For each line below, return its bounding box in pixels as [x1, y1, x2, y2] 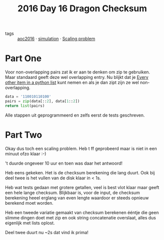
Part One [5, 53, 42, 64]
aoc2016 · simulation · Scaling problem [17, 36, 95, 42]
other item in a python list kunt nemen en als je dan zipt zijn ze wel [5, 79, 139, 86]
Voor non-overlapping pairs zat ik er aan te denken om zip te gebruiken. [5, 69, 150, 75]
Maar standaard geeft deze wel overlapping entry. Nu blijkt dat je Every [5, 74, 148, 80]
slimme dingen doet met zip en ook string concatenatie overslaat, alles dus [5, 215, 156, 220]
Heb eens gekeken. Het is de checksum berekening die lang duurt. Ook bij [5, 169, 155, 175]
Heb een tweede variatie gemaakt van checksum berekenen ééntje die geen [5, 209, 159, 216]
